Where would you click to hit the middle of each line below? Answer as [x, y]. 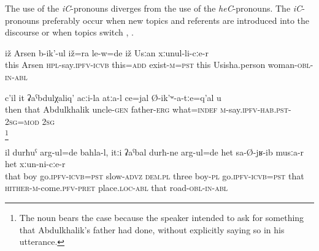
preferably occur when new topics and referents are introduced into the [176, 20]
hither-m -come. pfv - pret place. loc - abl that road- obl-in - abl [116, 188]
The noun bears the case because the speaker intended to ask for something [162, 218]
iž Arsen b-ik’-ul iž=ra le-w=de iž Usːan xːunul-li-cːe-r [107, 52]
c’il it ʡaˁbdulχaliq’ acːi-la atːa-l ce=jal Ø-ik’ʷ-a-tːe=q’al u [113, 97]
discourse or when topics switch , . [69, 32]
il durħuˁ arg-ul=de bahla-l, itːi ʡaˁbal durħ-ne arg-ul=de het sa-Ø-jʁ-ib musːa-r [155, 152]
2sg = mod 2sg [30, 121]
